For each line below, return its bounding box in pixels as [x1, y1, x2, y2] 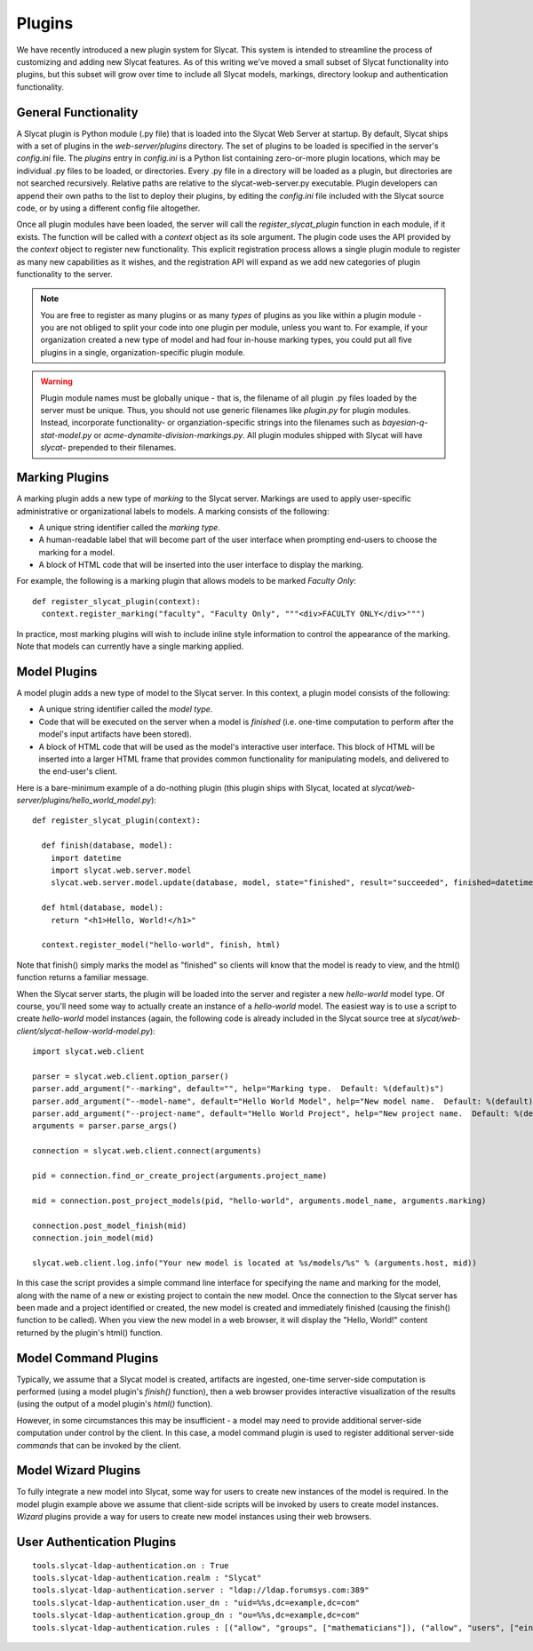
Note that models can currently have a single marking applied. [16, 641, 244, 652]
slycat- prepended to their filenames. [40, 443, 177, 453]
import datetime [50, 853, 122, 863]
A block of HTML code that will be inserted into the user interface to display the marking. [38, 560, 364, 570]
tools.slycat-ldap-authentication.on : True [32, 1560, 230, 1570]
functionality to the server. [16, 268, 113, 279]
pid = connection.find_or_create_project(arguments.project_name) [32, 1171, 328, 1181]
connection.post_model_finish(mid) [32, 1220, 187, 1231]
